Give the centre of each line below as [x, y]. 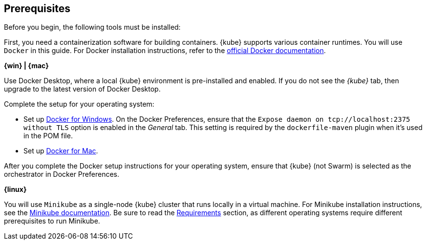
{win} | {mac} [26, 66]
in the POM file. [48, 136]
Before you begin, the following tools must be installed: [92, 27]
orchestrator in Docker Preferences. [62, 174]
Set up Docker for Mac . [61, 151]
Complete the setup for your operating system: [79, 104]
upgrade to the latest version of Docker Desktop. [82, 89]
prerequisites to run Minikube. [52, 221]
